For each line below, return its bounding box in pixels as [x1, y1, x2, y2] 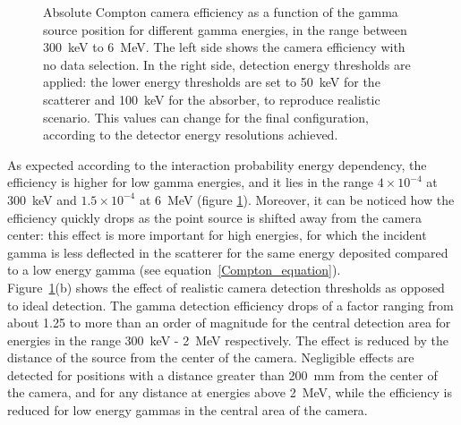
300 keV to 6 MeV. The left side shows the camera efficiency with [43, 38, 406, 56]
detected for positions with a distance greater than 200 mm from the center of [7, 365, 438, 384]
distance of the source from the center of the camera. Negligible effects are [7, 348, 414, 367]
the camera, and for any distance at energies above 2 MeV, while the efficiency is [7, 383, 452, 402]
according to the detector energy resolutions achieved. [43, 125, 338, 144]
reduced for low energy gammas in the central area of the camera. [7, 401, 368, 420]
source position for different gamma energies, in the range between [43, 20, 407, 38]
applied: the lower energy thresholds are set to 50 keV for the [43, 72, 380, 91]
